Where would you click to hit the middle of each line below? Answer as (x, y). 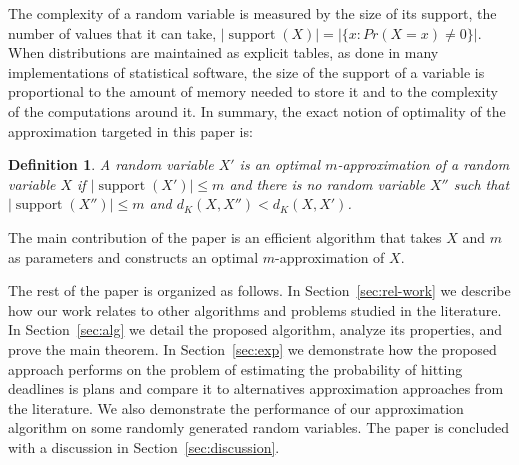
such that (481, 183)
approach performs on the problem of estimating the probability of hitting (235, 368)
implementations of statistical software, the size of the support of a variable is (246, 71)
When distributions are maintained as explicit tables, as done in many (223, 52)
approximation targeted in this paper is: (130, 130)
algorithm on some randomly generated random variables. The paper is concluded (258, 427)
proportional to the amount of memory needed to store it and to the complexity (253, 91)
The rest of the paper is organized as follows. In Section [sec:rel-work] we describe (259, 290)
